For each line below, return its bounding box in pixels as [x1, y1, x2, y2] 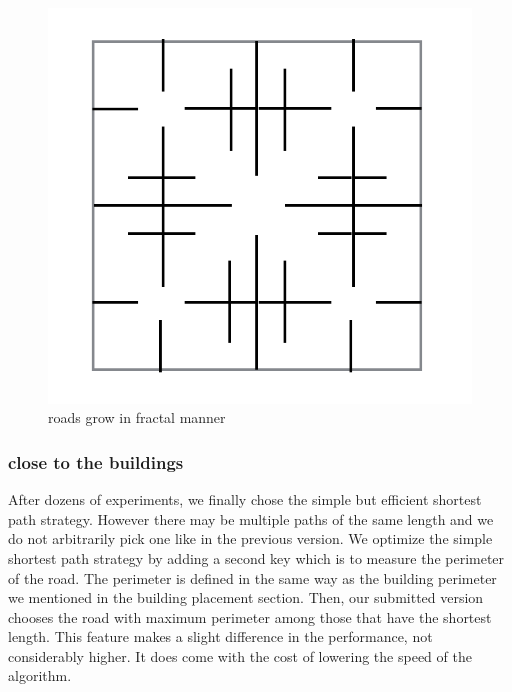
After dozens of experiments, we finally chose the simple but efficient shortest [8, 489, 482, 510]
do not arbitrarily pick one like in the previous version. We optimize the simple [8, 528, 493, 549]
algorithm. [8, 665, 72, 686]
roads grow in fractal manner [48, 407, 226, 428]
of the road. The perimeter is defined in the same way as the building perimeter [8, 567, 497, 588]
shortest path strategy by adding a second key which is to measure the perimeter [8, 547, 505, 568]
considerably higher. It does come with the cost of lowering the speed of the [8, 645, 472, 666]
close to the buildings [8, 449, 184, 474]
